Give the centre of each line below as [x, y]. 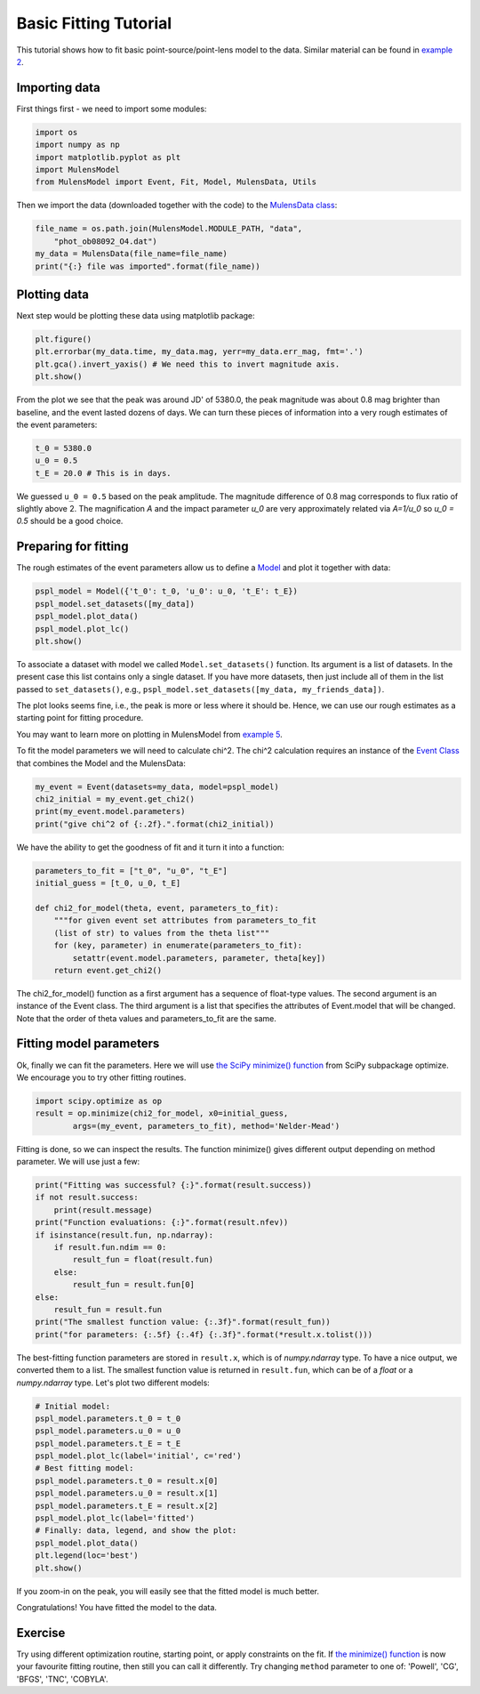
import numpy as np [77, 145]
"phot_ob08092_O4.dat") [105, 241]
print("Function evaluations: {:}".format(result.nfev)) [162, 1222]
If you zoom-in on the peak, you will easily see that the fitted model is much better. [168, 1591]
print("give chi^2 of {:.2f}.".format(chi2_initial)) [155, 824]
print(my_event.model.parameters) [110, 811]
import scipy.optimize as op [99, 1101]
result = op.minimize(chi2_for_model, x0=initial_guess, [162, 1113]
